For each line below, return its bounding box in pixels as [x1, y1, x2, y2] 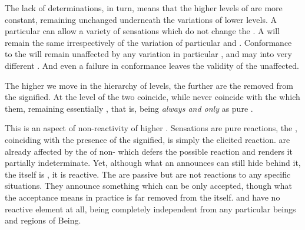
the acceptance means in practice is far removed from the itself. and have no [5, 191, 280, 203]
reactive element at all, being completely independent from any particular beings [5, 202, 296, 215]
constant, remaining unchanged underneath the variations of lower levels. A [5, 13, 277, 25]
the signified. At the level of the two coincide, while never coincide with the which [5, 91, 300, 103]
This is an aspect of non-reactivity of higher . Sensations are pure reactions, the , [5, 122, 297, 134]
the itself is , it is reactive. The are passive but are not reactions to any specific [5, 168, 291, 180]
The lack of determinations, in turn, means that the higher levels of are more [5, 2, 283, 14]
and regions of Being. [5, 214, 81, 226]
